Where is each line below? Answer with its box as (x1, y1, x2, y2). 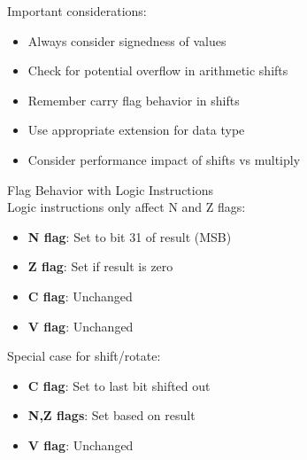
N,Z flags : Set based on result (27, 406, 196, 425)
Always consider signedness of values (27, 31, 226, 50)
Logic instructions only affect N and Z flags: (7, 198, 246, 216)
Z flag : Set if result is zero (27, 257, 173, 276)
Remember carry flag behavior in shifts (27, 90, 240, 109)
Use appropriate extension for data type (27, 121, 245, 139)
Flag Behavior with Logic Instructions (7, 180, 213, 199)
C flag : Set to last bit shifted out (27, 376, 211, 394)
